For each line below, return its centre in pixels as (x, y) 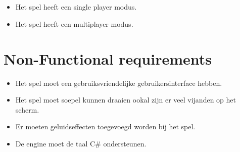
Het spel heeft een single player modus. (76, 7)
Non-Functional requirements (108, 58)
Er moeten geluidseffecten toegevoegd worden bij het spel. (105, 126)
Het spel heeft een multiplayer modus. (74, 23)
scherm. (27, 109)
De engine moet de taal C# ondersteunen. (81, 144)
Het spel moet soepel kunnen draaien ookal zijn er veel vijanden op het (126, 100)
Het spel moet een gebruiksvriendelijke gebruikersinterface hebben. (119, 83)
